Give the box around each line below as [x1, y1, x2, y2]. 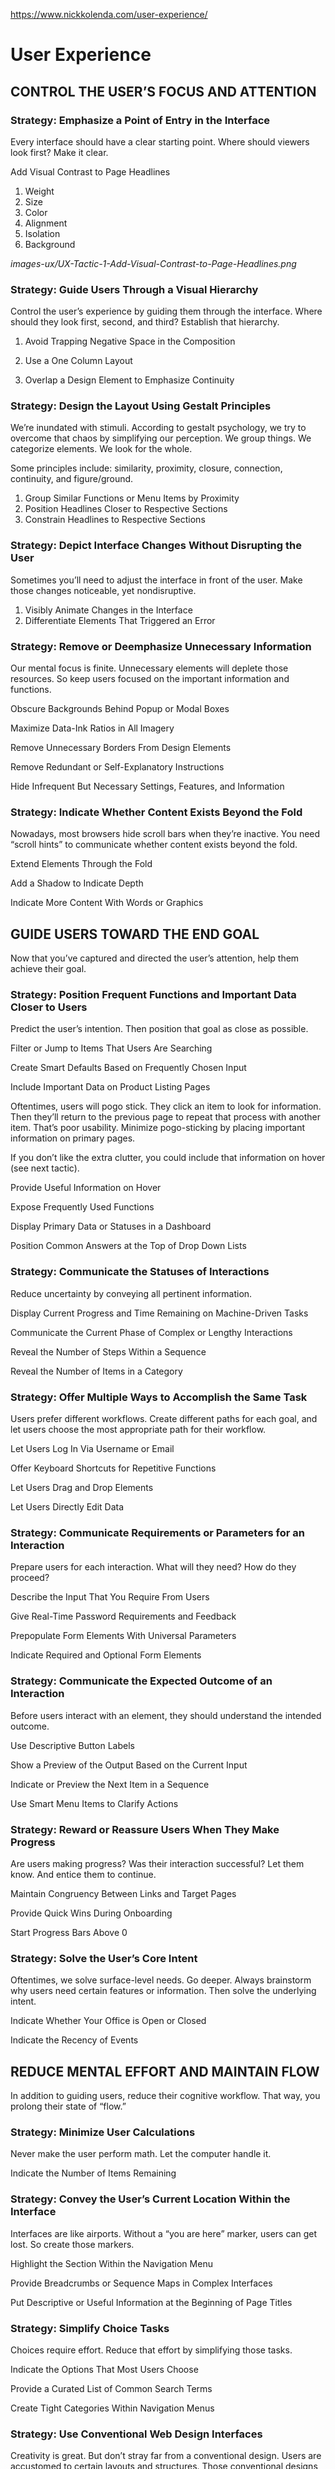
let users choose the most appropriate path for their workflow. [10, 1424, 267, 1436]
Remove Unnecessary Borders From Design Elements [10, 742, 232, 754]
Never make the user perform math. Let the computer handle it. [10, 2148, 272, 2160]
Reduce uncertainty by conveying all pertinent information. [10, 1287, 253, 1299]
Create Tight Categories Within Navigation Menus [10, 2402, 215, 2414]
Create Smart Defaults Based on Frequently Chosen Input [10, 1062, 247, 1074]
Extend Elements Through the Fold [10, 858, 153, 870]
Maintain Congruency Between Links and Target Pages [10, 1887, 237, 1899]
